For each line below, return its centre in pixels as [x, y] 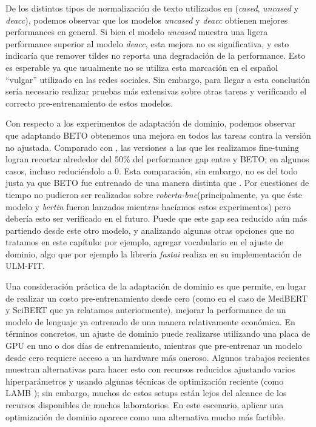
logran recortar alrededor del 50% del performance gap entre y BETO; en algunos [157, 159]
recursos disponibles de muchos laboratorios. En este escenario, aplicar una [145, 405]
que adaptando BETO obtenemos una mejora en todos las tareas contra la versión [158, 135]
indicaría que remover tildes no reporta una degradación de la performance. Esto [156, 55]
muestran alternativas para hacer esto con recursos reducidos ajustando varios [150, 369]
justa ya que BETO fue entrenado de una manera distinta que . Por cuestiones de [157, 183]
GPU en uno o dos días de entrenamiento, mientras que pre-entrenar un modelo [154, 346]
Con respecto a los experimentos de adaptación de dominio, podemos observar [151, 123]
